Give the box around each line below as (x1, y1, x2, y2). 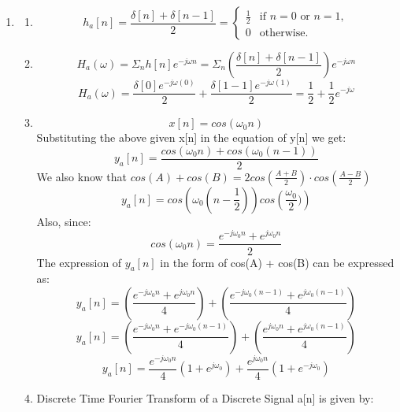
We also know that (36, 168, 128, 184)
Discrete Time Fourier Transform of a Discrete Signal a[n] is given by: (36, 390, 374, 406)
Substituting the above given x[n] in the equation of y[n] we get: (36, 129, 346, 146)
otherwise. (259, 28, 309, 39)
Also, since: (36, 213, 91, 229)
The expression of (36, 254, 122, 270)
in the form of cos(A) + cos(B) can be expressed (160, 254, 394, 270)
